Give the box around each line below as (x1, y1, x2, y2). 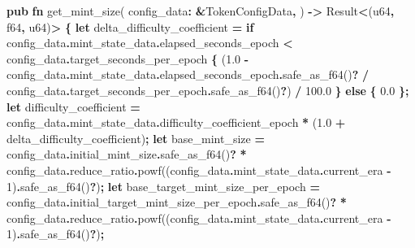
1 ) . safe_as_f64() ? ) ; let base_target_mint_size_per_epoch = (6, 177, 320, 194)
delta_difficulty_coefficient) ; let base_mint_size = (6, 129, 265, 146)
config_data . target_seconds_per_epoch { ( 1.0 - (6, 50, 249, 67)
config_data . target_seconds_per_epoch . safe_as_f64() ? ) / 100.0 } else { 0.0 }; (6, 81, 409, 98)
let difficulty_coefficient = (6, 98, 140, 115)
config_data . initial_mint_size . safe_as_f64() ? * (6, 146, 247, 163)
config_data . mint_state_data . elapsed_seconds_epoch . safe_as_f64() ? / (6, 66, 370, 83)
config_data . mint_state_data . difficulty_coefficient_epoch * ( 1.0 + (6, 114, 346, 131)
